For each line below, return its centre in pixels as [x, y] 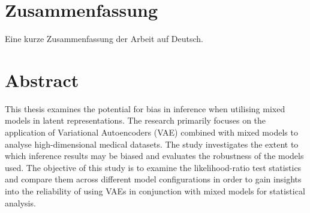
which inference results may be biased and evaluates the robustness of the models [154, 156]
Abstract [42, 79]
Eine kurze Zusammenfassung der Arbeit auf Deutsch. [104, 39]
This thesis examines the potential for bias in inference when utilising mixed [145, 108]
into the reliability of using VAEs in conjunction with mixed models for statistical [155, 191]
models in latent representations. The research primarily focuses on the [136, 120]
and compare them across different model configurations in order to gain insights [153, 179]
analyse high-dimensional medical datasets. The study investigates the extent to [152, 144]
